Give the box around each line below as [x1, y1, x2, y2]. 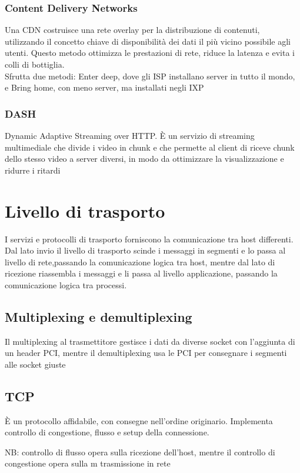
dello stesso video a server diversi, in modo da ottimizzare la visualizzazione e [5, 152, 284, 165]
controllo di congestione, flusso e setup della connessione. [5, 426, 209, 438]
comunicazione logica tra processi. [5, 278, 127, 291]
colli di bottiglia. [5, 58, 65, 70]
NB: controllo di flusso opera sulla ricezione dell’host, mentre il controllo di [5, 445, 275, 458]
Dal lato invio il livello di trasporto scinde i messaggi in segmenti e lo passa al [5, 244, 286, 257]
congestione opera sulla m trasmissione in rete [5, 457, 171, 469]
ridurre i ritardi [5, 164, 61, 176]
